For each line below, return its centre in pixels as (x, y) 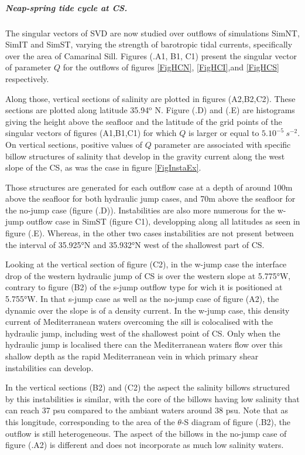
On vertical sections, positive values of (74, 144)
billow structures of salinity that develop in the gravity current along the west (145, 156)
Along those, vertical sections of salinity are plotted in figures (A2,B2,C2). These (150, 98)
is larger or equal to (224, 133)
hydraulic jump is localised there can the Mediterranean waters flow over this (144, 344)
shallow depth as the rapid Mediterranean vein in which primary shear (132, 356)
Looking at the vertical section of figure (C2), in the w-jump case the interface (146, 264)
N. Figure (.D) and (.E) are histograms (225, 110)
